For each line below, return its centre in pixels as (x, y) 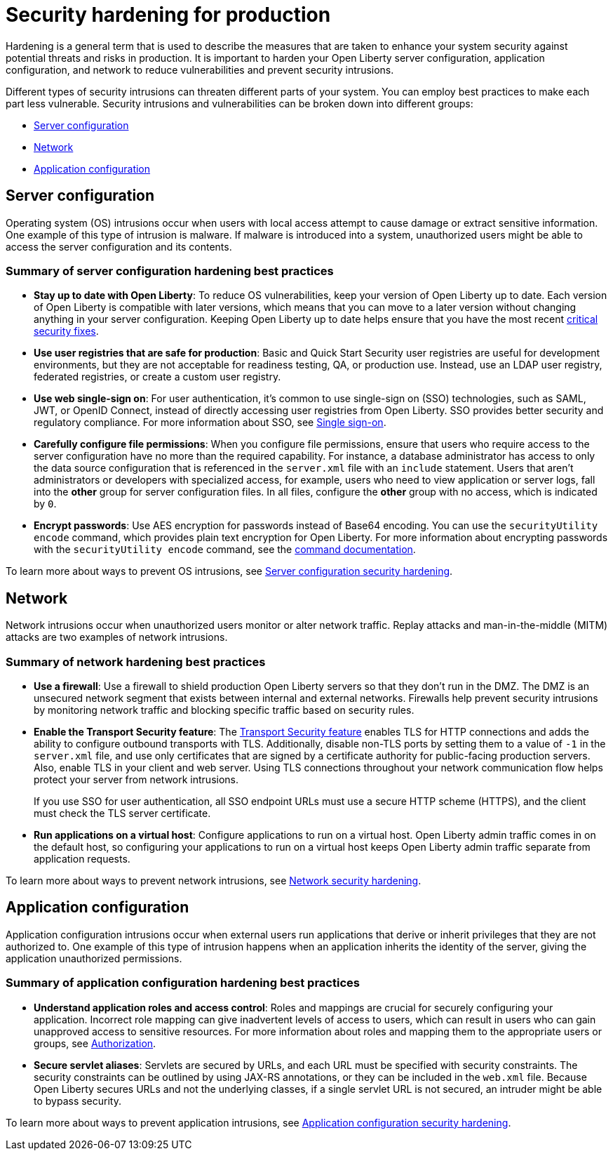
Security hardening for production (168, 15)
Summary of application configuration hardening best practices (183, 983)
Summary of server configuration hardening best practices (170, 271)
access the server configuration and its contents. (119, 246)
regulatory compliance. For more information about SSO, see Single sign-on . (210, 423)
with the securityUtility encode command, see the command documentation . (225, 550)
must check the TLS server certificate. (122, 813)
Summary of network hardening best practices (136, 662)
